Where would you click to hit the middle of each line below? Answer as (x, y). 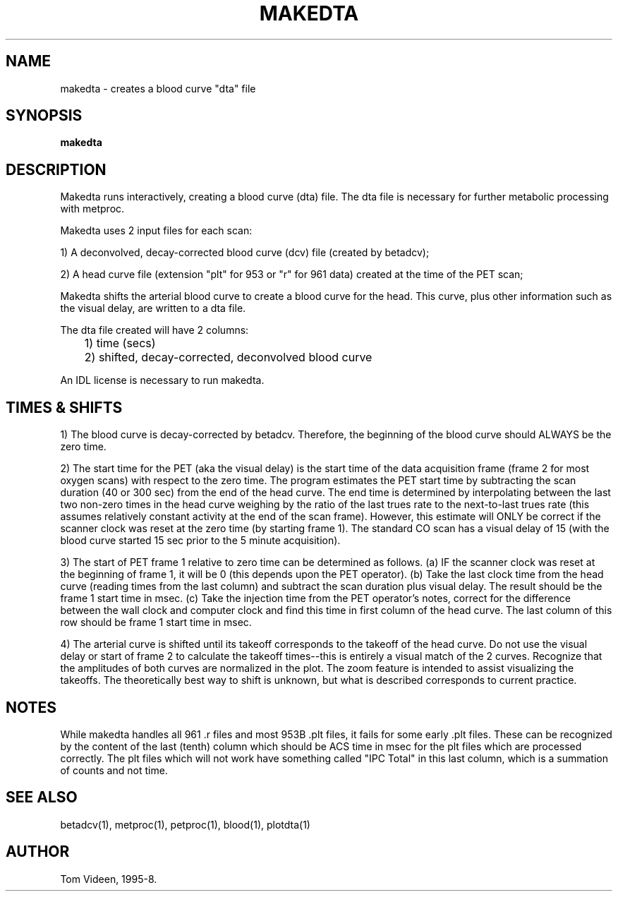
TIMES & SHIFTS (64, 407)
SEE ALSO (42, 797)
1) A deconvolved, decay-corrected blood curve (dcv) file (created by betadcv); (245, 253)
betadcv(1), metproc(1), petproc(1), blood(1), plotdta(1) (185, 824)
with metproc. (92, 209)
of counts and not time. (114, 770)
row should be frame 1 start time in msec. (156, 622)
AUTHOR (38, 852)
